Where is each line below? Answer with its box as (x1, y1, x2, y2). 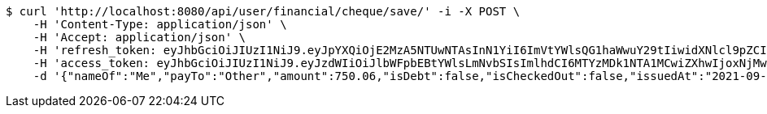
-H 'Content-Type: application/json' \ (33, 18, 287, 31)
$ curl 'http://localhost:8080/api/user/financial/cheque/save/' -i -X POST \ (6, 5, 521, 18)
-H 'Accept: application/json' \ (33, 31, 246, 44)
